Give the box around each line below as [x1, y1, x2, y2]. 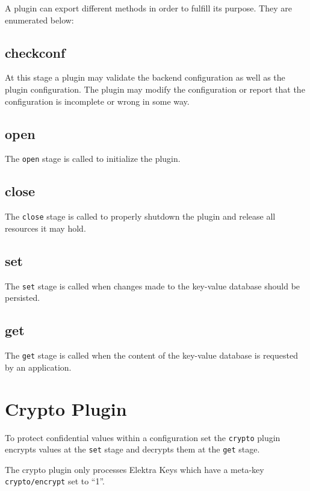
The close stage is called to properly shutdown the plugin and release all [5, 210, 276, 223]
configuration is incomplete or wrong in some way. [5, 94, 190, 107]
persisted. [5, 291, 40, 304]
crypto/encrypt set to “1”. [5, 475, 105, 487]
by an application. [5, 360, 72, 373]
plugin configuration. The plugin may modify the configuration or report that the [5, 82, 305, 95]
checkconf [5, 43, 66, 61]
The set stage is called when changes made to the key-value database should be [5, 279, 300, 292]
